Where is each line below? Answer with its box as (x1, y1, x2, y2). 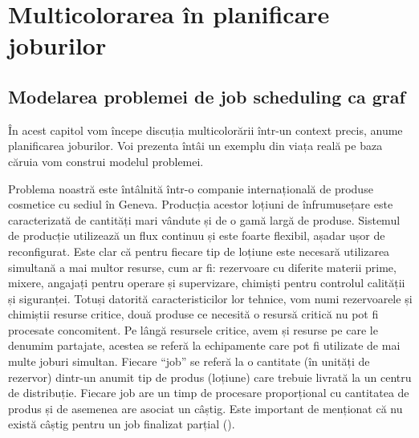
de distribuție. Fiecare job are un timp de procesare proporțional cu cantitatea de (8, 384, 409, 401)
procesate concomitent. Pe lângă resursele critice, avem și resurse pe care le (8, 321, 378, 338)
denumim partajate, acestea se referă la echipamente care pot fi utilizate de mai (8, 337, 401, 354)
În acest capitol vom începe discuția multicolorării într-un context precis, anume (8, 121, 403, 138)
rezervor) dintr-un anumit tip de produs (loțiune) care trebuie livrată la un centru (8, 368, 412, 385)
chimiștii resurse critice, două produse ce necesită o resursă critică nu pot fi (8, 306, 379, 322)
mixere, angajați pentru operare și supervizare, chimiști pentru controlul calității (8, 274, 405, 291)
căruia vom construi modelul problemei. (8, 152, 204, 169)
